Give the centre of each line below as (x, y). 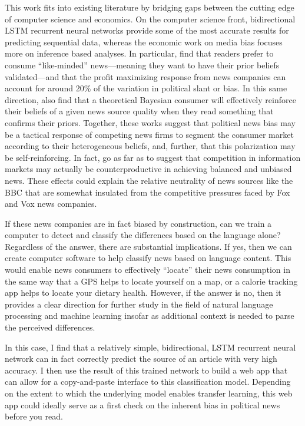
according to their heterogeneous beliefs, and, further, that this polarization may (150, 146)
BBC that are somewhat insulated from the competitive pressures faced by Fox (147, 192)
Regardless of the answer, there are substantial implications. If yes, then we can (148, 246)
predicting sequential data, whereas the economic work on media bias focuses (144, 42)
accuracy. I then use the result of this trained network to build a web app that (146, 370)
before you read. (34, 416)
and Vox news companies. (51, 204)
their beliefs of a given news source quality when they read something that (139, 111)
